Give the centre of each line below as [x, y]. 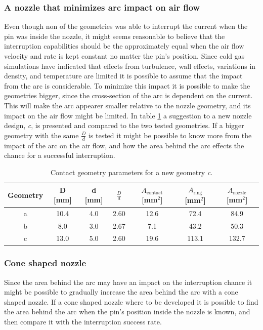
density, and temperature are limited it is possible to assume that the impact [123, 76]
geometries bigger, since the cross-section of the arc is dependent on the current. [128, 95]
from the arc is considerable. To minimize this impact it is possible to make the [127, 85]
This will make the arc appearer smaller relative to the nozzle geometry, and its [127, 105]
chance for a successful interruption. [60, 155]
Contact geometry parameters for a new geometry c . [131, 172]
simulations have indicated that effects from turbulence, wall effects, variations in [130, 66]
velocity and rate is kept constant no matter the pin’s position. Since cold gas [124, 56]
